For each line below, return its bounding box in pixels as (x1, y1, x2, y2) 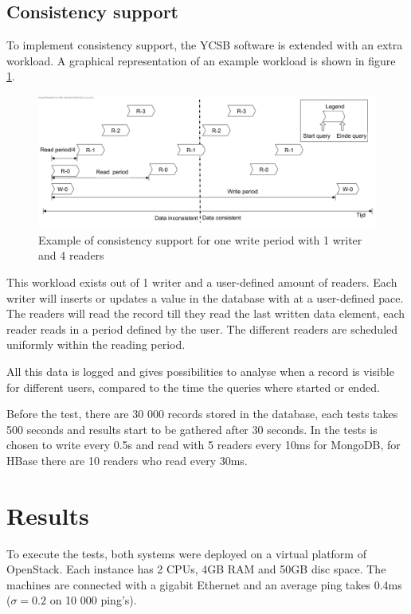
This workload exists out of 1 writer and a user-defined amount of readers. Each (6, 274, 397, 291)
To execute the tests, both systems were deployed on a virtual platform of (6, 545, 366, 561)
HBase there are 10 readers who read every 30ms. (6, 452, 248, 468)
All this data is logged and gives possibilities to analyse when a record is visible (6, 363, 394, 380)
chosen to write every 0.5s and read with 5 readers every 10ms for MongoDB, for (6, 436, 401, 453)
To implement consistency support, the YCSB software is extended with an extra (6, 37, 403, 53)
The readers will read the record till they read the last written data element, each (6, 305, 405, 322)
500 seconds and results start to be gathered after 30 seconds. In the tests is (6, 420, 378, 437)
